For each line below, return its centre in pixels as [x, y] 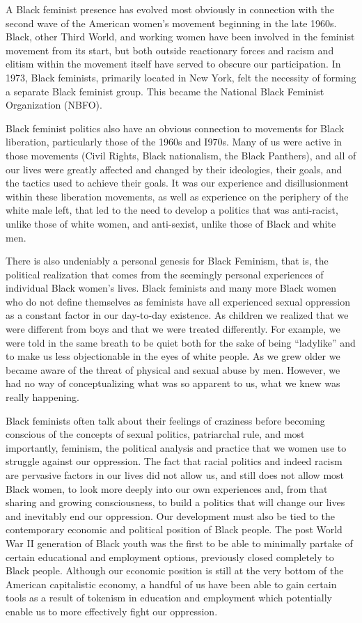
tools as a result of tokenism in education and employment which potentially [169, 598]
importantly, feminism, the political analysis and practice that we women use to [176, 447]
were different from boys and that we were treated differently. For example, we [173, 329]
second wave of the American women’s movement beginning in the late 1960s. [171, 23]
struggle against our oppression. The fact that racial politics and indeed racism [174, 461]
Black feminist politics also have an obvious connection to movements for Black [175, 128]
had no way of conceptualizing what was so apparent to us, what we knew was [173, 383]
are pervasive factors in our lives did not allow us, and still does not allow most [175, 475]
